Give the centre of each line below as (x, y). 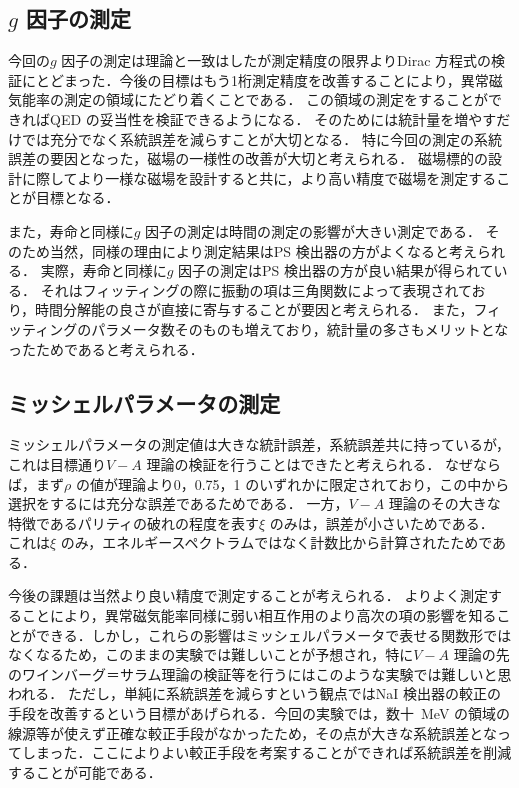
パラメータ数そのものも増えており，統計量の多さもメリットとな (300, 328)
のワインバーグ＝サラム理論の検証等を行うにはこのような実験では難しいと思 (260, 673)
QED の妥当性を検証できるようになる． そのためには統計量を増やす (273, 118)
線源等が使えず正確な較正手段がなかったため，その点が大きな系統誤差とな (252, 732)
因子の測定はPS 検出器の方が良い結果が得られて (336, 270)
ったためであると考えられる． (106, 348)
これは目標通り (57, 463)
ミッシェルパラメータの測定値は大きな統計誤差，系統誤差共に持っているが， (259, 444)
